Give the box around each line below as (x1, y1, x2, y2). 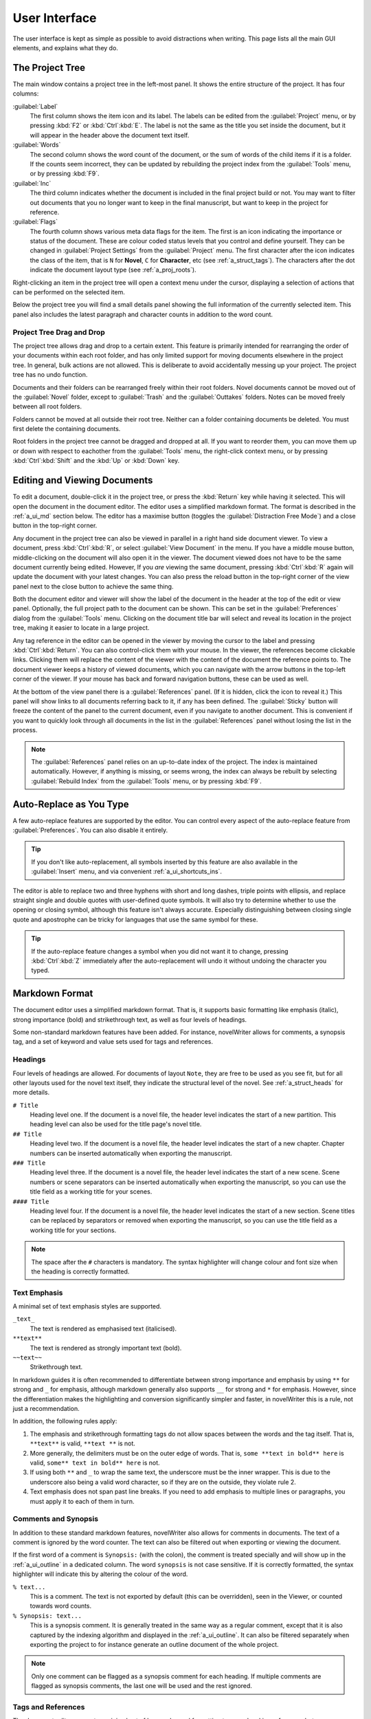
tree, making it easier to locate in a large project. (12, 624, 150, 632)
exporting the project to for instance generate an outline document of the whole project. (30, 1640, 279, 1648)
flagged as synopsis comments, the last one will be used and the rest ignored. (31, 1682, 252, 1690)
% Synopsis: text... (12, 1612, 82, 1619)
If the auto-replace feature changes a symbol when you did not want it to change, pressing (31, 947, 289, 955)
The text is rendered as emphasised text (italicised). (30, 1324, 177, 1333)
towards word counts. (30, 1602, 92, 1610)
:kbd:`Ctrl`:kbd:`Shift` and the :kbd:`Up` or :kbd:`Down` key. (12, 457, 180, 465)
